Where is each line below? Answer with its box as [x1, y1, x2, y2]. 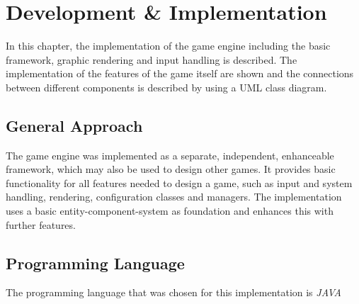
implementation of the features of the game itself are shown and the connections [6, 66, 354, 81]
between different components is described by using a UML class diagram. [6, 79, 327, 94]
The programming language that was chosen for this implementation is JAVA [6, 285, 341, 300]
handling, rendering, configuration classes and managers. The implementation [6, 189, 342, 204]
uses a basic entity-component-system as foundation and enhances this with [6, 203, 334, 218]
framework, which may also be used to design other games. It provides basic [6, 162, 336, 176]
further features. [6, 217, 76, 232]
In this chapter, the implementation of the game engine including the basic [6, 38, 331, 53]
